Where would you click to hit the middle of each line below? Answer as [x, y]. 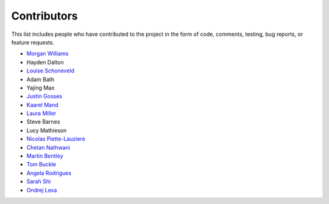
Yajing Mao [41, 88]
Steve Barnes [43, 122]
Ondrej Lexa [42, 190]
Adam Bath [41, 79]
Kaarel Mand [43, 105]
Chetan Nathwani [48, 147]
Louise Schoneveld [51, 71]
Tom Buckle [41, 164]
